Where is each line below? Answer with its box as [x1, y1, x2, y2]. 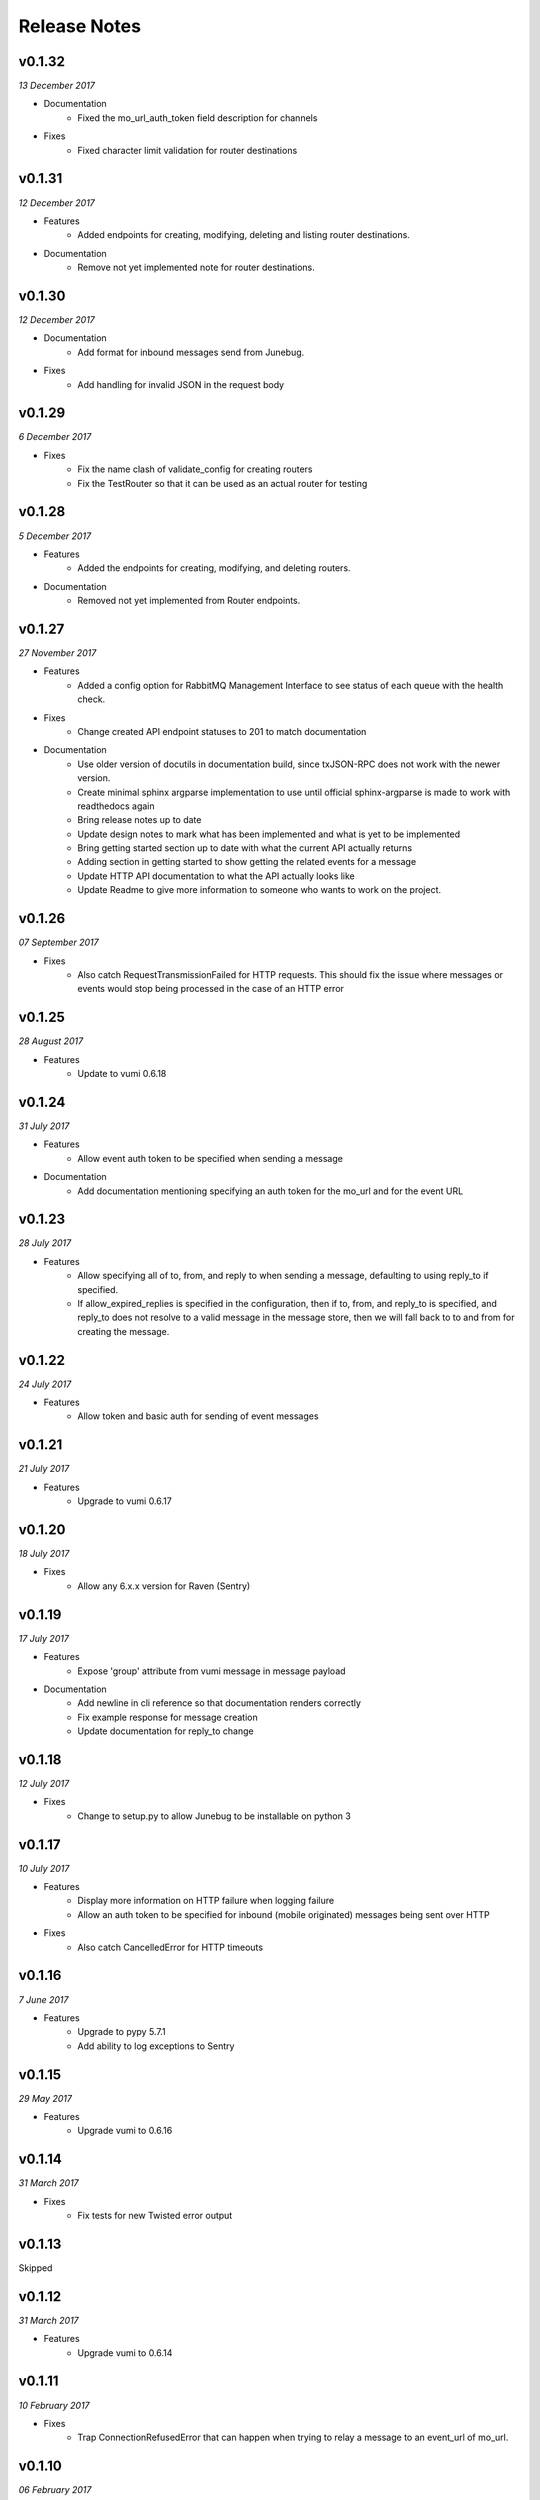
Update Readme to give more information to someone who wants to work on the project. [77, 884, 442, 896]
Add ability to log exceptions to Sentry [77, 2040, 235, 2052]
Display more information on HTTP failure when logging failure [77, 1895, 335, 1907]
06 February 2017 [18, 2484, 92, 2496]
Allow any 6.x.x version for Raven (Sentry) [77, 1580, 251, 1592]
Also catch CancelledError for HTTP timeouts [77, 1941, 264, 1953]
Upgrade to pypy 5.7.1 [77, 2026, 166, 2038]
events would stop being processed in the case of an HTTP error [77, 983, 345, 995]
